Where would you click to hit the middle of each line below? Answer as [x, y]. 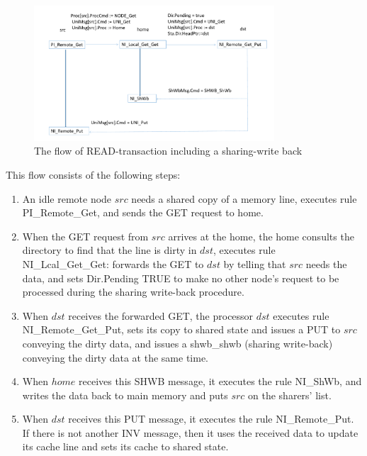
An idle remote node [67, 198]
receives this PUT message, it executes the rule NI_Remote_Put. [211, 419]
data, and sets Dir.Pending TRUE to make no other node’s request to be [181, 278]
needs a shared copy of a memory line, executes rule [244, 198]
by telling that [255, 263]
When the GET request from [85, 236]
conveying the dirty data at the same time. [115, 357]
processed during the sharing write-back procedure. [133, 292]
